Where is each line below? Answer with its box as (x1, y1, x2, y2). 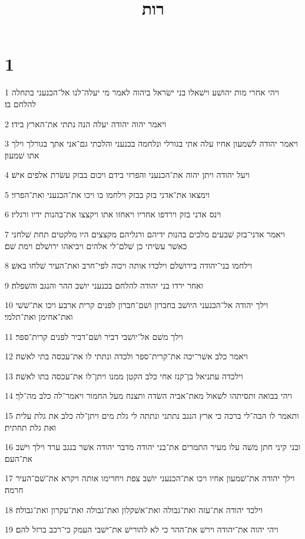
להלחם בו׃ (5, 97, 37, 110)
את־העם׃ (5, 452, 33, 464)
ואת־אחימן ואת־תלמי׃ (5, 310, 73, 323)
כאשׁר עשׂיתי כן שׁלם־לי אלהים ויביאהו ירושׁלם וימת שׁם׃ (5, 239, 187, 252)
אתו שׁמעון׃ (5, 148, 39, 161)
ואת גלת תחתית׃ (5, 421, 57, 433)
